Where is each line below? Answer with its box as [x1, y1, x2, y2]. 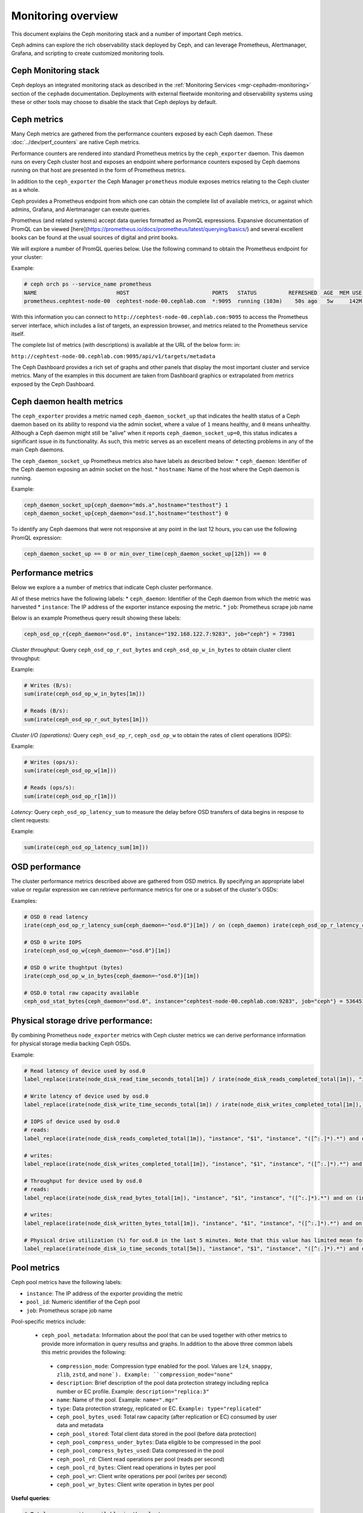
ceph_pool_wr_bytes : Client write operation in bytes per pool [56, 1481, 214, 1488]
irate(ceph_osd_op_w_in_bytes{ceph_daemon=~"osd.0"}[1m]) [24, 973, 200, 980]
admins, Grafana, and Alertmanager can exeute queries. [11, 206, 151, 213]
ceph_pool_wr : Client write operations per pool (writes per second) [56, 1472, 227, 1480]
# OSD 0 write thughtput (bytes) [24, 964, 123, 971]
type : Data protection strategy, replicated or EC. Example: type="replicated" [56, 1405, 262, 1412]
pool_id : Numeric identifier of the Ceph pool [26, 1298, 140, 1305]
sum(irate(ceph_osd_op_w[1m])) [24, 767, 117, 774]
